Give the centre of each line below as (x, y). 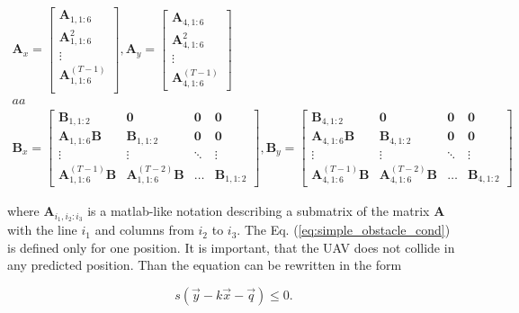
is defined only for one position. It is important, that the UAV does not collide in (231, 247)
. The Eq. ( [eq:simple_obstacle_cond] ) (344, 230)
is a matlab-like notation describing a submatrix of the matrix (259, 211)
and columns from (144, 230)
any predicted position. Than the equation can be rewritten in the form (205, 265)
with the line (42, 230)
